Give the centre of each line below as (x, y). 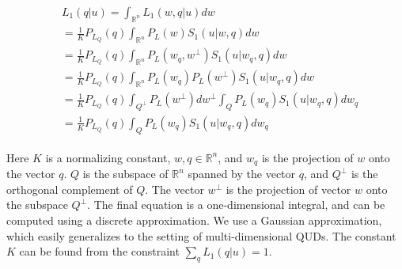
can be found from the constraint (99, 251)
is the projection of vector (288, 189)
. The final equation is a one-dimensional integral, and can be (236, 205)
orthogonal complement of (70, 189)
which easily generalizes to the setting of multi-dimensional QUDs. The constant (201, 235)
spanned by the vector (242, 174)
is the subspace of (125, 174)
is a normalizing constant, (108, 157)
